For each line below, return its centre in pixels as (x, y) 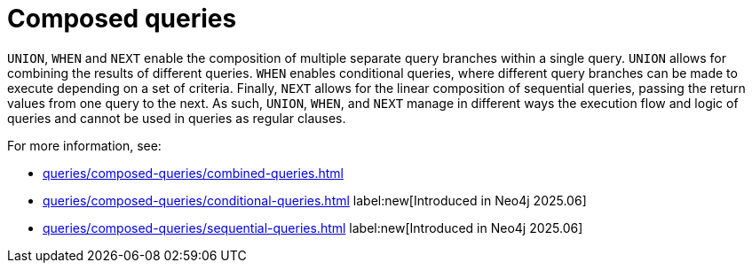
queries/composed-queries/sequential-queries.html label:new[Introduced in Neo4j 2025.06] (313, 228)
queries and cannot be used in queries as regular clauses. (177, 118)
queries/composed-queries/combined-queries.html (193, 173)
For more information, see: (84, 145)
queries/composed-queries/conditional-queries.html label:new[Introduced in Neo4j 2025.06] (315, 200)
